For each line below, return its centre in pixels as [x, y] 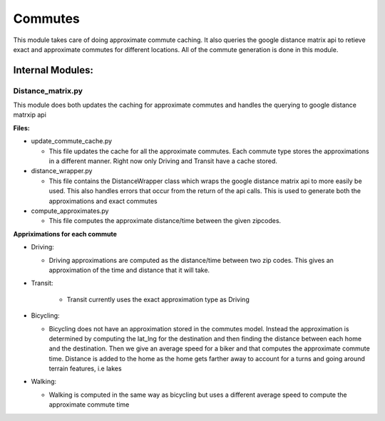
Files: [21, 128]
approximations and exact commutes [103, 201]
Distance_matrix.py [48, 90]
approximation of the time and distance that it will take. [129, 270]
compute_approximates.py [70, 211]
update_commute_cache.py [72, 141]
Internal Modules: [53, 70]
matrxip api [30, 115]
